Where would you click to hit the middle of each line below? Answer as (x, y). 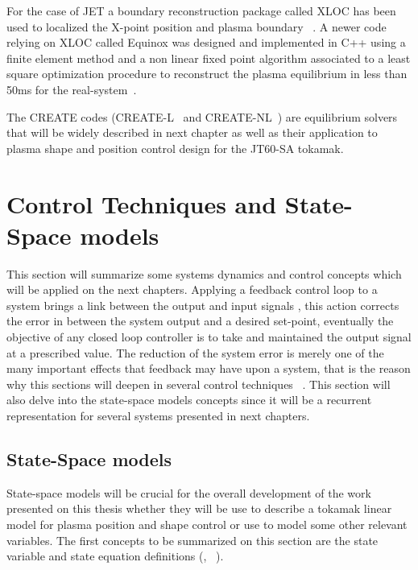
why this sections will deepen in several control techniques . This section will (199, 384)
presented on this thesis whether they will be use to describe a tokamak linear (199, 508)
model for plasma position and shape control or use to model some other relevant (207, 524)
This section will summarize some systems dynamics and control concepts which (204, 273)
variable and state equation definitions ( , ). (115, 556)
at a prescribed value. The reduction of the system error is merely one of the (195, 352)
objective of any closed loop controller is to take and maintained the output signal (209, 337)
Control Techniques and (142, 203)
